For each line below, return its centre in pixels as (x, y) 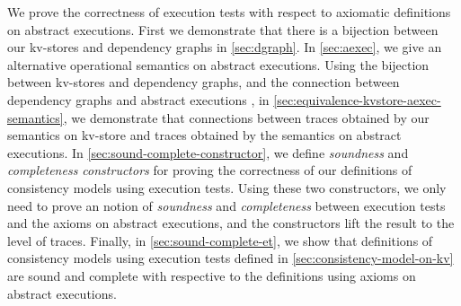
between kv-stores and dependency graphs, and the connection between (204, 82)
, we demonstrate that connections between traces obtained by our (246, 117)
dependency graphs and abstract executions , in (138, 99)
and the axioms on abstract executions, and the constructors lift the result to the (231, 223)
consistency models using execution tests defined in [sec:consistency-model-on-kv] (230, 258)
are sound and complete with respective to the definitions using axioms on (212, 275)
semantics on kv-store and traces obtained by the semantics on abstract (204, 135)
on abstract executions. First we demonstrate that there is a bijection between (223, 29)
